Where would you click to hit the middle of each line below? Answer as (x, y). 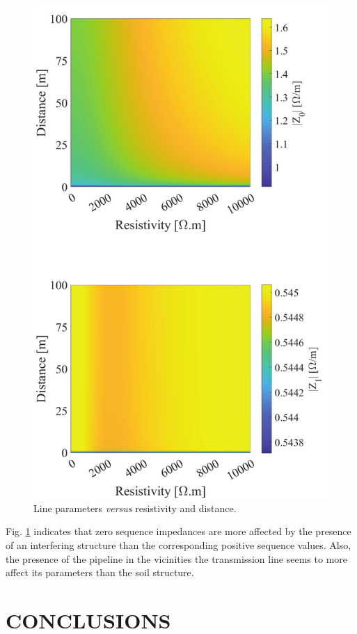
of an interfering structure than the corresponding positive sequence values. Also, (178, 544)
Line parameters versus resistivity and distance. (135, 508)
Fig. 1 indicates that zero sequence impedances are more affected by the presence (178, 531)
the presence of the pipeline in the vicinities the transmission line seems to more (176, 558)
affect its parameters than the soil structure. (100, 572)
